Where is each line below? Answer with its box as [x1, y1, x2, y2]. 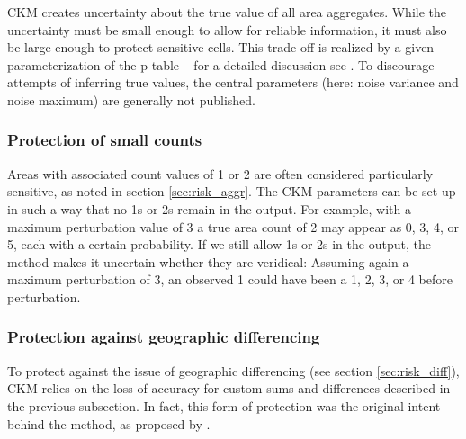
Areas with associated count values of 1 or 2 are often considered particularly [7, 164, 434, 183]
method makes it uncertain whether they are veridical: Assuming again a [7, 252, 409, 271]
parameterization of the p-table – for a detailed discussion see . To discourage [7, 55, 435, 74]
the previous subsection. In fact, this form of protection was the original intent [7, 396, 441, 415]
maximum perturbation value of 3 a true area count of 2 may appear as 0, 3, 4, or [7, 217, 459, 236]
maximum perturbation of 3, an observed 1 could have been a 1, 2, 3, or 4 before [7, 270, 453, 289]
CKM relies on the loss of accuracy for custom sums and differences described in [7, 379, 451, 398]
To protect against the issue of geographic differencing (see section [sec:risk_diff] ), [7, 361, 460, 380]
